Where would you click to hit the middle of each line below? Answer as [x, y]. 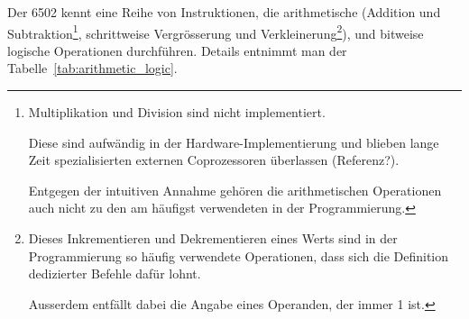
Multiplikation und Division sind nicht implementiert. [177, 112]
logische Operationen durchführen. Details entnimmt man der [177, 50]
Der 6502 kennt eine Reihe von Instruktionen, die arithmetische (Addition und [224, 12]
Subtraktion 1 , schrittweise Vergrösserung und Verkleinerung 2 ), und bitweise [216, 32]
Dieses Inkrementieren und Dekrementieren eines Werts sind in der [213, 238]
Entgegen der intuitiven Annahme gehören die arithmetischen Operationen [235, 190]
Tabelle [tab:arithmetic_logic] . [92, 68]
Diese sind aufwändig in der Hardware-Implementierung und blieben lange [234, 142]
